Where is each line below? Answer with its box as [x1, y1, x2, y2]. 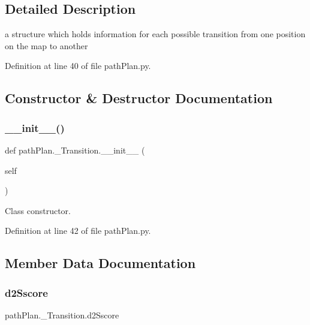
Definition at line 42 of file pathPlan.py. [5, 224, 151, 237]
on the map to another [5, 39, 88, 52]
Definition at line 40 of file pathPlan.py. [5, 59, 151, 72]
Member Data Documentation [5, 254, 196, 272]
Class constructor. [5, 204, 71, 216]
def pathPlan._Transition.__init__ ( [5, 143, 145, 156]
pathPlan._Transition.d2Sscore [5, 308, 119, 321]
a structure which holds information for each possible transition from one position [5, 28, 306, 40]
